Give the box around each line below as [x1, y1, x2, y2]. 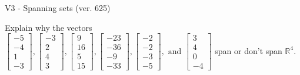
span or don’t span [215, 44, 282, 56]
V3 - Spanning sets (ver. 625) [5, 2, 111, 13]
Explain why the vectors [5, 21, 92, 33]
